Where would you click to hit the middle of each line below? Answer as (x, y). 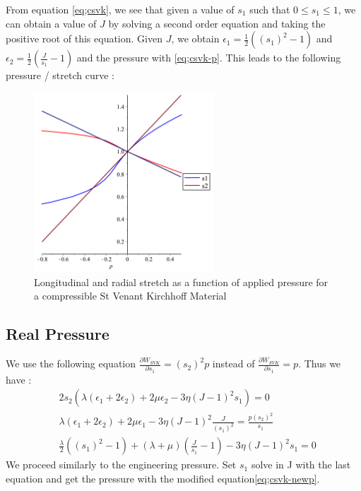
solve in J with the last (301, 465)
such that (270, 9)
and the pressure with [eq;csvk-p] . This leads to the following (209, 58)
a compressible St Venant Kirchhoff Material (130, 296)
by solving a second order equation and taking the (217, 23)
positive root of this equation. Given (84, 39)
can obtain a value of (51, 23)
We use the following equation (71, 363)
